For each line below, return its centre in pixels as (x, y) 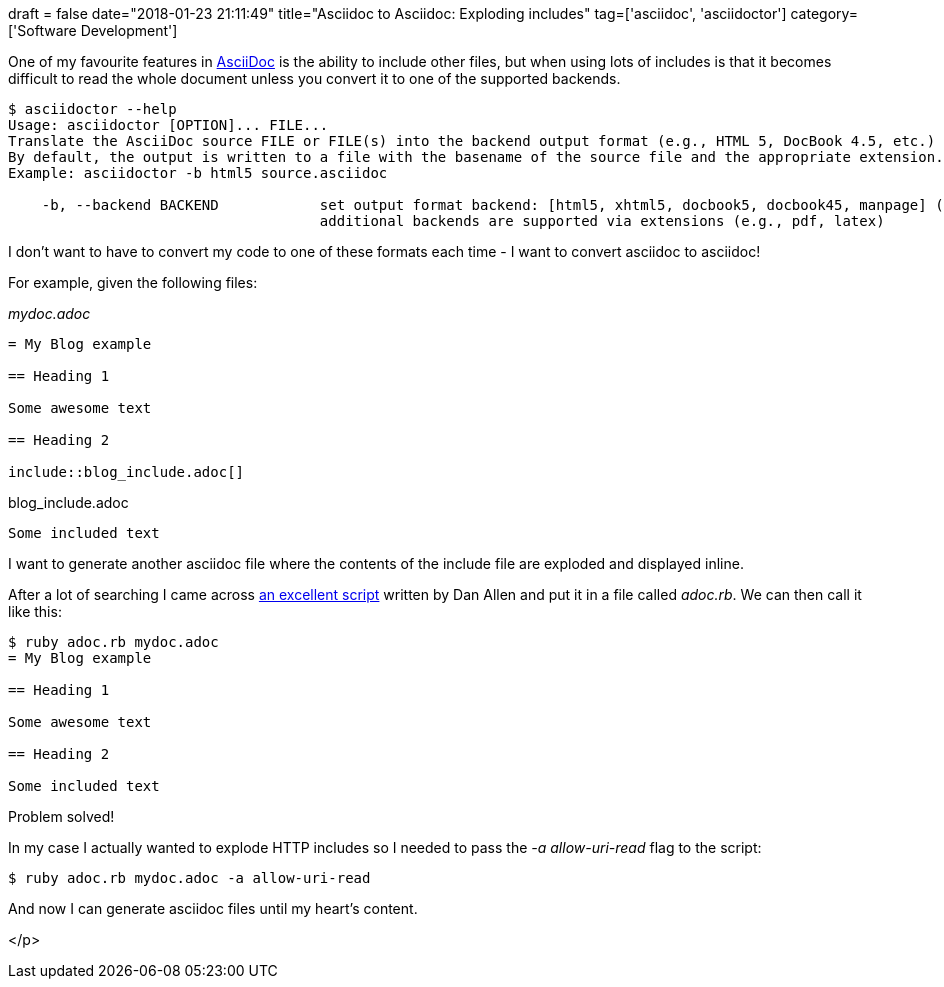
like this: (35, 611)
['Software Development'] (93, 30)
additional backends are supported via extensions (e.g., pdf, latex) (602, 221)
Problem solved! (61, 816)
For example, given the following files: (133, 282)
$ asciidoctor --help (92, 109)
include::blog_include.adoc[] (126, 472)
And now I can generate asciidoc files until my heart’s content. (213, 908)
